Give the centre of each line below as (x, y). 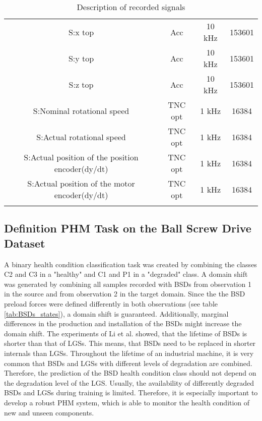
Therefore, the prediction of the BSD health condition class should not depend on (130, 373)
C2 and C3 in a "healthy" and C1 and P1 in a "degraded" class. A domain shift (126, 274)
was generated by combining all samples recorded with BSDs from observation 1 (128, 284)
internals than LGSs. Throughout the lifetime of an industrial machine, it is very (129, 353)
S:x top (81, 32)
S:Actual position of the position (81, 157)
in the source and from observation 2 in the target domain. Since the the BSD (125, 294)
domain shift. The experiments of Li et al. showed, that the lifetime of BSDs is (126, 333)
